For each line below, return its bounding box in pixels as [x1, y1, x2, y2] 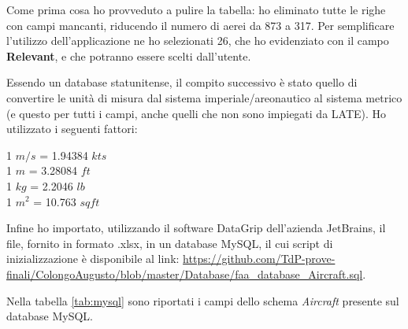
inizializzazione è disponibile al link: [6, 250, 180, 267]
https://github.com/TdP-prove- [183, 250, 336, 267]
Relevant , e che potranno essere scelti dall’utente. [6, 47, 251, 64]
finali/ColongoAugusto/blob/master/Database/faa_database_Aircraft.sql [6, 265, 363, 282]
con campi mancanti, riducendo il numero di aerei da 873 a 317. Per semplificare [6, 17, 395, 33]
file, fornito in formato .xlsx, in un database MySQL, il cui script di [6, 235, 333, 251]
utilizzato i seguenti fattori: [6, 120, 138, 137]
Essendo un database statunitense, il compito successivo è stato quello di [6, 74, 358, 91]
